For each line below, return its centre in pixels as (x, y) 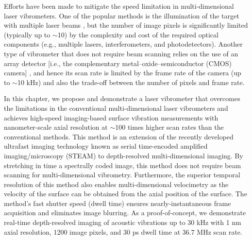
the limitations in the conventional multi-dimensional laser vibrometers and (116, 108)
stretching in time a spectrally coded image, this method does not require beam (123, 165)
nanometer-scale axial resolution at (56, 127)
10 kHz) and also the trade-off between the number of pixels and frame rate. (131, 82)
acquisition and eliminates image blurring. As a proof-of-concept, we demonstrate (125, 213)
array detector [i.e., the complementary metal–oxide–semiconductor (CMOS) (118, 63)
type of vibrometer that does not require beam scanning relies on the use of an (121, 53)
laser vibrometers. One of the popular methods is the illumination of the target (122, 15)
